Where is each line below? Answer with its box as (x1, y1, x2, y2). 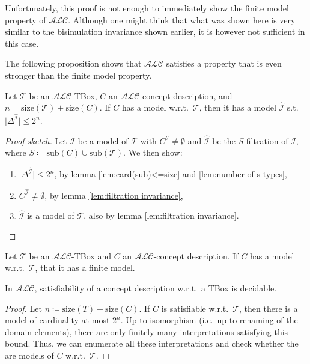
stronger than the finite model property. (5, 68, 152, 81)
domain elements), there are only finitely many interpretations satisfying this (5, 325, 288, 338)
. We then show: (123, 146, 183, 159)
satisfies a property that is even (166, 57, 282, 70)
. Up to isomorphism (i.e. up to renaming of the (120, 314, 298, 326)
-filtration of (243, 134, 288, 147)
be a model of (77, 134, 129, 147)
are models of (5, 348, 54, 361)
